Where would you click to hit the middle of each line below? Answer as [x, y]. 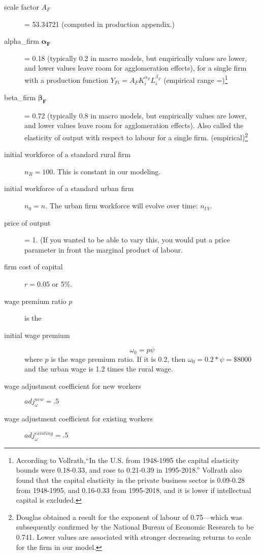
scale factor [22, 7]
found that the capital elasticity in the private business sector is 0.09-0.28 [130, 480]
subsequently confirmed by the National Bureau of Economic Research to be [135, 527]
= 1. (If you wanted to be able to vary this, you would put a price [127, 240]
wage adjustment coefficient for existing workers [78, 418]
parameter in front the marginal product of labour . [104, 249]
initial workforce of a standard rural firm [68, 154]
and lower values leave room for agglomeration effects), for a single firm [136, 68]
